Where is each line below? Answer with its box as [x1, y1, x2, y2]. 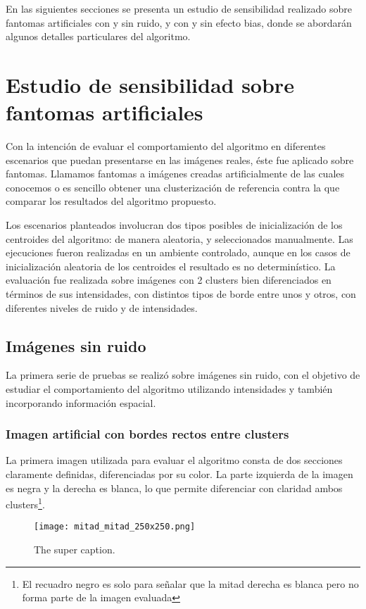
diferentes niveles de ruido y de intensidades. [6, 300, 198, 315]
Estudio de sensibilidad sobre [6, 70, 294, 99]
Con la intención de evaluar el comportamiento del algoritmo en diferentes [6, 139, 326, 153]
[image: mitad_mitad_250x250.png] [34, 522, 196, 532]
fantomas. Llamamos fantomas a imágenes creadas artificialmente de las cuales [6, 166, 345, 181]
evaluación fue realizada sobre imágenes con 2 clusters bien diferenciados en [6, 272, 332, 287]
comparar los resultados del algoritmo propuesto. [6, 194, 217, 208]
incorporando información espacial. [6, 395, 156, 410]
